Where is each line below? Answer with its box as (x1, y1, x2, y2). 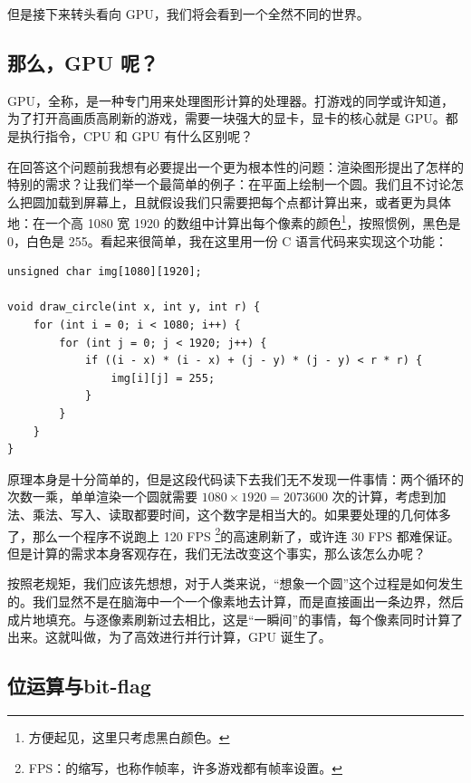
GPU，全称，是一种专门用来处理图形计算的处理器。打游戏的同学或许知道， (7, 91, 455, 110)
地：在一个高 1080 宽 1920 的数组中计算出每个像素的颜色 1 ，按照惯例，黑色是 (7, 211, 461, 233)
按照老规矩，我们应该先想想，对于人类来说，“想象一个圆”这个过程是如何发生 (7, 574, 464, 593)
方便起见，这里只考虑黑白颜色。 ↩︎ (28, 727, 230, 746)
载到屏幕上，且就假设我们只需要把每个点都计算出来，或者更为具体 (57, 192, 451, 211)
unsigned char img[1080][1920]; (7, 265, 202, 279)
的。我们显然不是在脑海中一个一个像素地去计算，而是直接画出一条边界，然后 (7, 591, 464, 610)
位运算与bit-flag (7, 672, 151, 700)
